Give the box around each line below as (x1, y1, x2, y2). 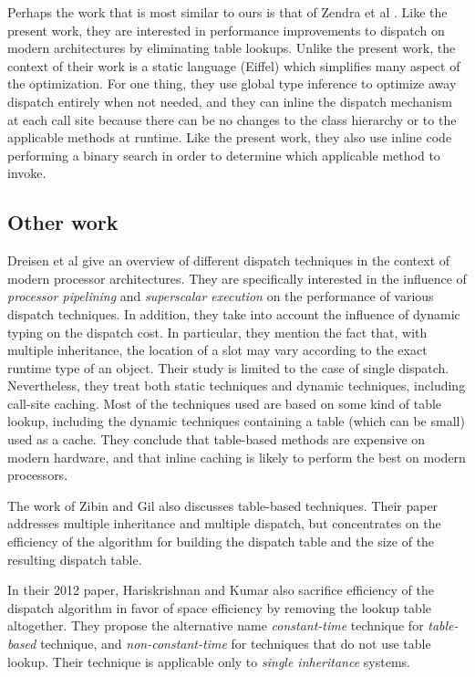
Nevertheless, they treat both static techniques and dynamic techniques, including (7, 376, 466, 395)
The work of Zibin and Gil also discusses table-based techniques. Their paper (7, 495, 439, 515)
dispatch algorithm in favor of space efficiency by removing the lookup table (7, 598, 431, 617)
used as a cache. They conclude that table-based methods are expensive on (7, 430, 426, 449)
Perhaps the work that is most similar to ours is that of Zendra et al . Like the (7, 3, 448, 21)
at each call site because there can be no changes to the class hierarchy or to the (7, 109, 457, 129)
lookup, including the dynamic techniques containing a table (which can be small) (7, 411, 465, 431)
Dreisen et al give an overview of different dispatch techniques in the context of (7, 251, 450, 270)
